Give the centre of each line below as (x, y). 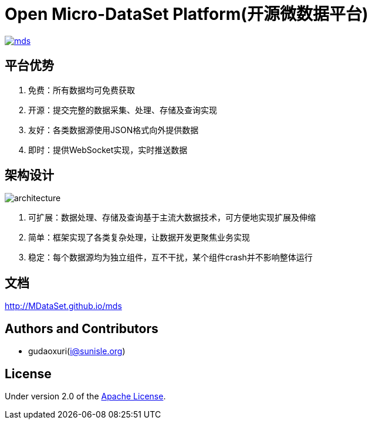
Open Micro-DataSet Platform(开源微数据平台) (187, 14)
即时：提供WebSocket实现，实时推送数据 (108, 150)
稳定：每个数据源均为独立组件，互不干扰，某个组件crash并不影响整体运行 (170, 257)
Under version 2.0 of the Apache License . (85, 396)
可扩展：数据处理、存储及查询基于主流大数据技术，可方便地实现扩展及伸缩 (172, 218)
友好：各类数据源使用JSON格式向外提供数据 (114, 130)
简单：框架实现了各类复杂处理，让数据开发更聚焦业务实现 (139, 238)
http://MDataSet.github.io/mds (63, 306)
